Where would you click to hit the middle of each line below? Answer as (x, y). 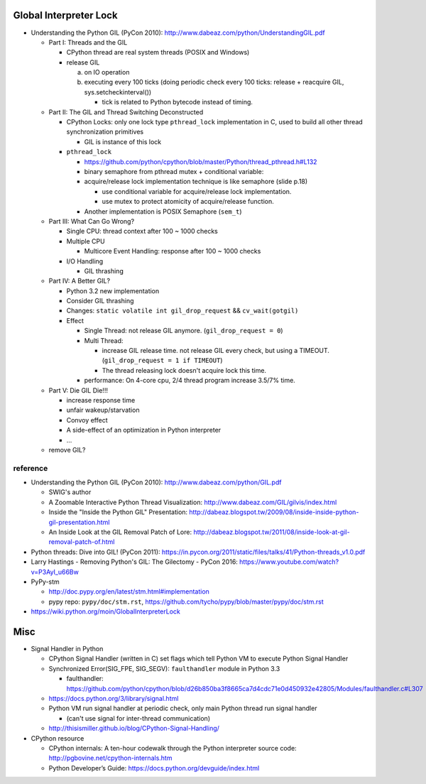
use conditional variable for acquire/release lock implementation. (197, 191)
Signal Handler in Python (67, 649)
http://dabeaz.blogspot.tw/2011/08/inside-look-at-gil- (272, 532)
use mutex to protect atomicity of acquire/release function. (188, 202)
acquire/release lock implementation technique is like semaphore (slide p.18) (196, 182)
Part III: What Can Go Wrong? (92, 221)
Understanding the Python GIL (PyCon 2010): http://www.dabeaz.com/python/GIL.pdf (156, 482)
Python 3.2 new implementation (113, 290)
